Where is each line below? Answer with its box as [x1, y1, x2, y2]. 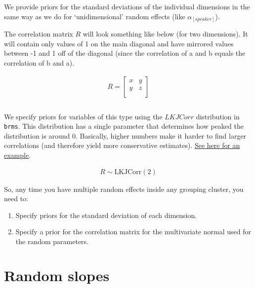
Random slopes [4, 265, 110, 285]
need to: [4, 193, 28, 204]
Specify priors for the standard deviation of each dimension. [15, 210, 197, 220]
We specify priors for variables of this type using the [4, 111, 163, 121]
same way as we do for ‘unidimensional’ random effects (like [4, 11, 185, 21]
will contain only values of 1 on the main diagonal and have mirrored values [4, 38, 234, 48]
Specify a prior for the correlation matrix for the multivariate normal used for [15, 226, 251, 237]
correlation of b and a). [4, 57, 75, 68]
